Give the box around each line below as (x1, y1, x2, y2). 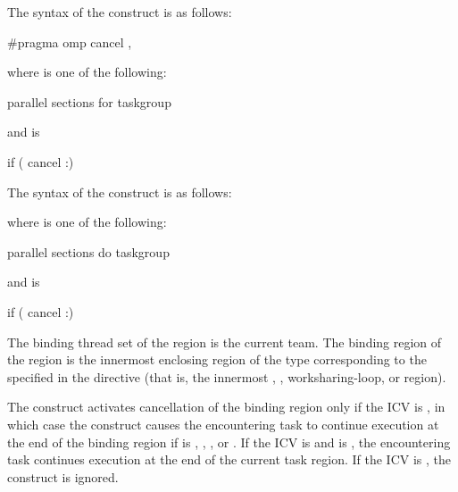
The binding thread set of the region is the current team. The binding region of (7, 332, 442, 351)
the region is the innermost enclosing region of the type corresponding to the (7, 350, 427, 369)
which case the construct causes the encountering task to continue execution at (7, 414, 439, 433)
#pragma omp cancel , (7, 32, 132, 51)
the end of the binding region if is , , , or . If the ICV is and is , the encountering (7, 432, 451, 451)
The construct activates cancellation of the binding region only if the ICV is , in (7, 397, 446, 416)
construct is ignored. (7, 467, 119, 486)
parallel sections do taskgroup (7, 242, 170, 261)
